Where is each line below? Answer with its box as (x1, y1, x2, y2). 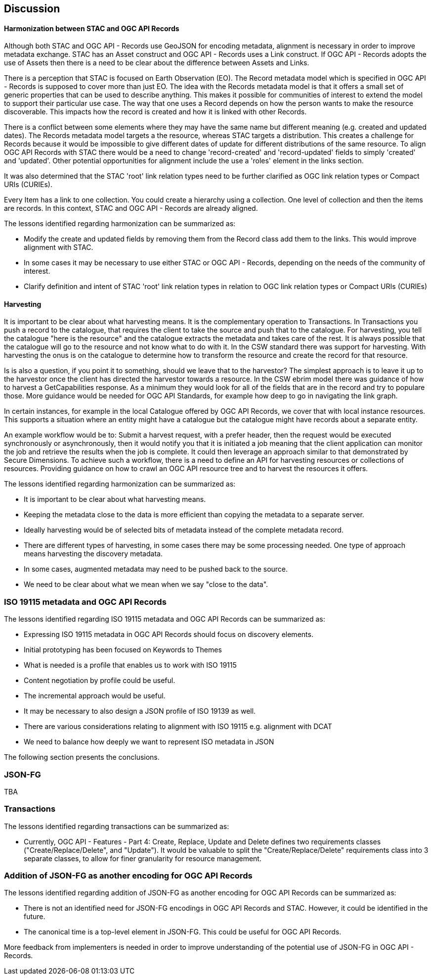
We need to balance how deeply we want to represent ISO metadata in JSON (24, 737, 274, 746)
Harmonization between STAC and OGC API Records (4, 24, 179, 33)
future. (24, 912, 45, 921)
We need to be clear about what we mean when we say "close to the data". (24, 580, 268, 589)
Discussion (4, 2, 60, 15)
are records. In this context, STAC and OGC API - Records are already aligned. (4, 204, 258, 213)
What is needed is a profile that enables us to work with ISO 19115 (24, 661, 237, 670)
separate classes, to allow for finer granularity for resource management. (24, 854, 261, 863)
